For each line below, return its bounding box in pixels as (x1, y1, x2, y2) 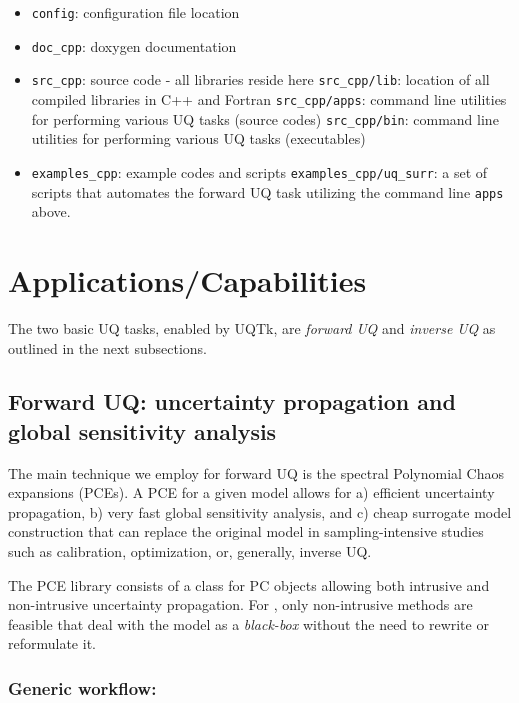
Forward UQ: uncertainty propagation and (8, 386, 456, 417)
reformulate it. (8, 633, 96, 654)
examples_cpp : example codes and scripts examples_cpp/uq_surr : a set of (31, 161, 488, 182)
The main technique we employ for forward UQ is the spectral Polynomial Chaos (8, 462, 505, 483)
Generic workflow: (8, 675, 157, 700)
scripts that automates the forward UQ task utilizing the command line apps (31, 181, 504, 202)
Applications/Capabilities (8, 259, 367, 300)
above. (31, 201, 71, 222)
